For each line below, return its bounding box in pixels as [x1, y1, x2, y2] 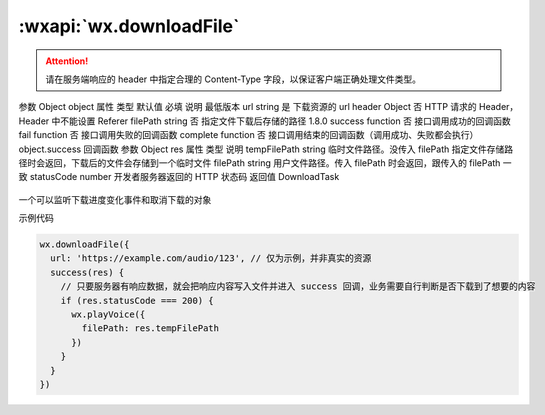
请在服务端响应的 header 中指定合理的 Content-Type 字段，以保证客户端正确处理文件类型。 [45, 73, 422, 85]
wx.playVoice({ [71, 309, 146, 320]
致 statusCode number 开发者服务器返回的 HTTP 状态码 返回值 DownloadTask [18, 171, 340, 183]
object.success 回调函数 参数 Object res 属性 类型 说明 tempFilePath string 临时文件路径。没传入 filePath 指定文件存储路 [18, 143, 514, 155]
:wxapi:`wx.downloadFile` [18, 15, 240, 37]
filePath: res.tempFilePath [81, 323, 220, 334]
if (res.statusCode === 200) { [60, 295, 214, 306]
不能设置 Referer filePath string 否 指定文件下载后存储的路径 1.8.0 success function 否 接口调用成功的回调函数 [60, 115, 511, 127]
